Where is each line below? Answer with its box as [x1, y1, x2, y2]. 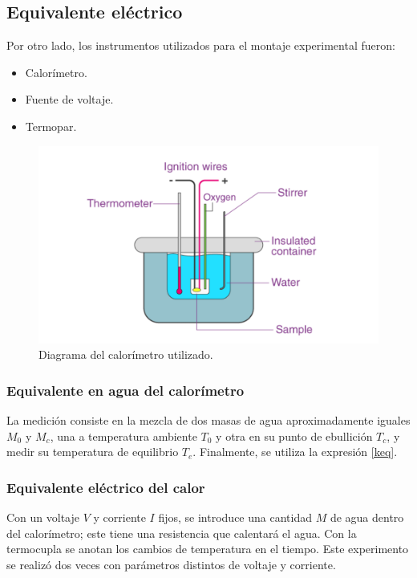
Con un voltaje [6, 508, 80, 525]
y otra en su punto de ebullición [216, 427, 373, 444]
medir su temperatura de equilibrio [6, 443, 179, 460]
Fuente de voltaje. [25, 91, 114, 108]
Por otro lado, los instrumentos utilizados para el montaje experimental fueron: [6, 37, 395, 54]
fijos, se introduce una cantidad [158, 508, 312, 525]
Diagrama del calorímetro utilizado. [38, 346, 213, 363]
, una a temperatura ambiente [50, 427, 197, 444]
